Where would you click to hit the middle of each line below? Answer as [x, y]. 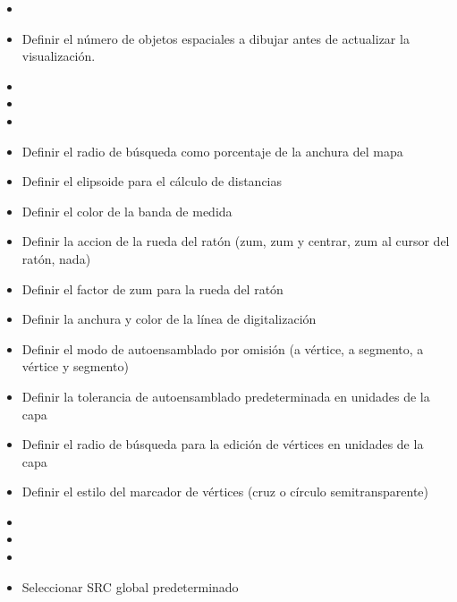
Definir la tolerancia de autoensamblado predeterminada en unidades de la [226, 396]
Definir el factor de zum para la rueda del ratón [152, 288]
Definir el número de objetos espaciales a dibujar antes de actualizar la [216, 38]
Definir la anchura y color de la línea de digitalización [169, 319]
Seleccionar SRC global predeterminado [130, 586]
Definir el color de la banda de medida [127, 211]
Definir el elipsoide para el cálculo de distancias [152, 181]
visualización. [59, 56]
